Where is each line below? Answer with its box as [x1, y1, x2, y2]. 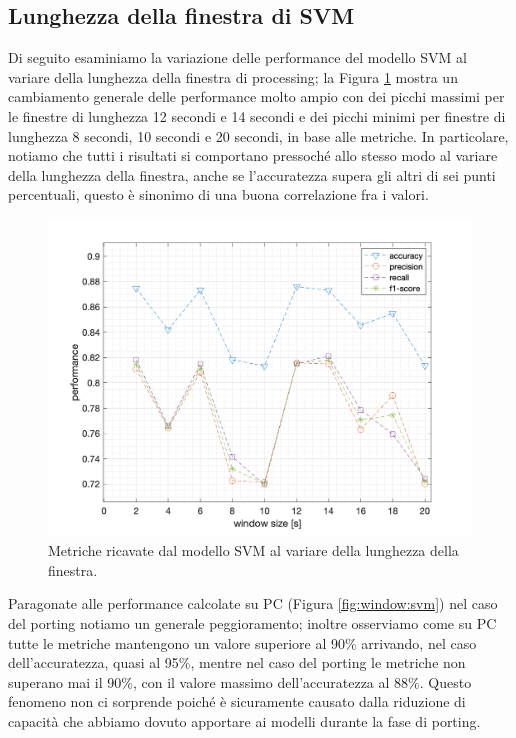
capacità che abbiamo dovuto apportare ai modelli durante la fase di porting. [8, 710, 481, 731]
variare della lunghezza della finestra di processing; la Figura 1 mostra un [8, 66, 458, 87]
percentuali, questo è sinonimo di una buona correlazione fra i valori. [8, 184, 429, 205]
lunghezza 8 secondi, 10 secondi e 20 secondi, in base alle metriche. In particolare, [8, 125, 509, 146]
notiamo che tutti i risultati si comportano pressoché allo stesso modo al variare [8, 145, 498, 166]
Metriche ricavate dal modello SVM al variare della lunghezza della [48, 540, 459, 561]
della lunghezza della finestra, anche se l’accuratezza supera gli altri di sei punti [8, 164, 496, 185]
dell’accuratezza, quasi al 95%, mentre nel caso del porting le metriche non [8, 652, 466, 673]
